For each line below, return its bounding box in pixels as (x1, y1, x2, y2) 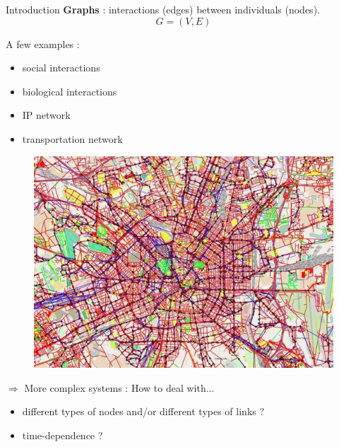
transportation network (22, 131, 123, 146)
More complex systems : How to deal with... (24, 380, 215, 395)
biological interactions (22, 83, 117, 98)
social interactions (22, 60, 100, 75)
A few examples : (6, 36, 80, 51)
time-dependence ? (22, 427, 103, 442)
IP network (22, 108, 71, 122)
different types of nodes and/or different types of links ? (22, 404, 265, 419)
